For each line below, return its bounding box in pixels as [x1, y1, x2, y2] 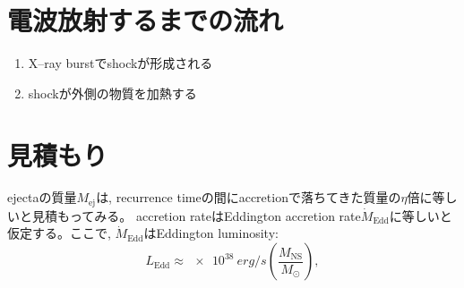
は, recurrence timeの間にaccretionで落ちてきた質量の [96, 188, 401, 207]
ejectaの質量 [7, 188, 77, 207]
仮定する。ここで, [7, 224, 111, 242]
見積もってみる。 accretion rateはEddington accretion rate [31, 206, 361, 224]
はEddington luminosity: [143, 224, 279, 242]
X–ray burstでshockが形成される [28, 54, 213, 72]
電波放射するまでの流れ [7, 2, 284, 38]
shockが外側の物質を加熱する [28, 83, 197, 102]
